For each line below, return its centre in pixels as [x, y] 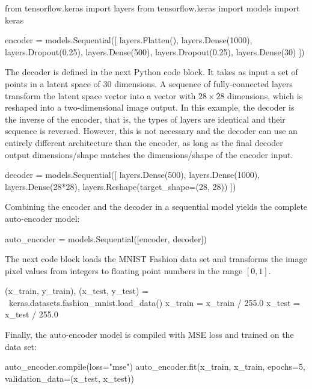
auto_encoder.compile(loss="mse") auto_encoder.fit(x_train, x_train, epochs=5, [155, 366]
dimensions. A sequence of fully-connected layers [203, 83]
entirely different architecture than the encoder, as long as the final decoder [144, 142]
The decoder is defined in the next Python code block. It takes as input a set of [151, 72]
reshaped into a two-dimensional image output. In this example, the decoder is [150, 107]
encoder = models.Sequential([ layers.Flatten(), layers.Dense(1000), [129, 40]
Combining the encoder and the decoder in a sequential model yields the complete [156, 207]
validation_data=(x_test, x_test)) [69, 378]
